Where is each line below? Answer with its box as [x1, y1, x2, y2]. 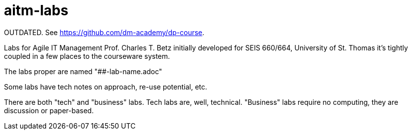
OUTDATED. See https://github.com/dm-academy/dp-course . [4, 28, 205, 37]
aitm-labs [4, 2, 68, 19]
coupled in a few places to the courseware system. [4, 51, 170, 60]
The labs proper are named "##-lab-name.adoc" [4, 67, 162, 76]
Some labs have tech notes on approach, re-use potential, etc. [4, 82, 207, 91]
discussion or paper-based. [4, 106, 94, 115]
